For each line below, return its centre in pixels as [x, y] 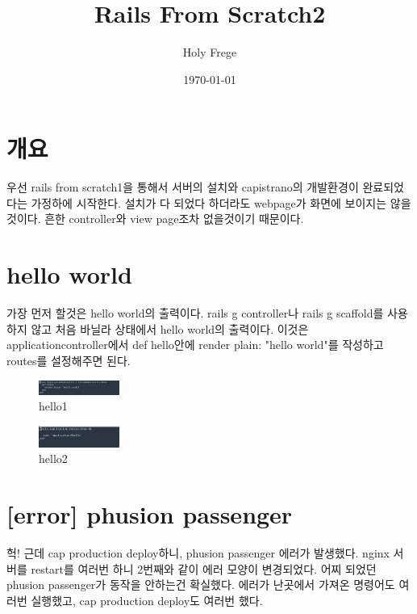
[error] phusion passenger [150, 514]
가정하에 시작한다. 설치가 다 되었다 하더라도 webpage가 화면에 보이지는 [209, 202]
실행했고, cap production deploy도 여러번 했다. [147, 600]
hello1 [53, 406]
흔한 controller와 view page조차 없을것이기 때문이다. [174, 219]
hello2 [53, 458]
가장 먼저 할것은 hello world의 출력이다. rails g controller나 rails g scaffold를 [195, 313]
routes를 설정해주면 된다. [69, 360]
